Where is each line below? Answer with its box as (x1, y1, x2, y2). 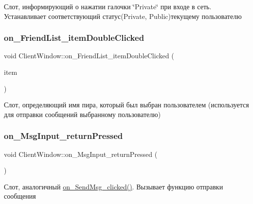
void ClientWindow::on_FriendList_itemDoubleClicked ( (4, 51, 174, 61)
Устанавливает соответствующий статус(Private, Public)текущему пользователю (4, 11, 242, 21)
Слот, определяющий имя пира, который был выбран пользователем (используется (4, 100, 249, 110)
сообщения (4, 191, 36, 201)
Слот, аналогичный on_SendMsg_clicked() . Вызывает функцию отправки (4, 181, 223, 191)
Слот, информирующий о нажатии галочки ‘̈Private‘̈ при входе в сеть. (4, 1, 212, 11)
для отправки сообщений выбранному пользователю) (4, 109, 161, 119)
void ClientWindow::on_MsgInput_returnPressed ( (4, 149, 158, 159)
